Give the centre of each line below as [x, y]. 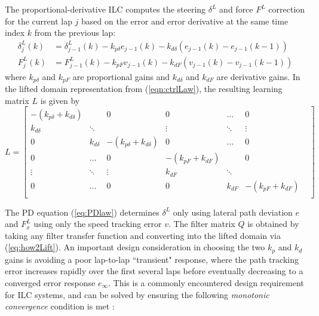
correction [287, 9]
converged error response [50, 283]
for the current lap [39, 21]
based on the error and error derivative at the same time [185, 21]
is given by [60, 100]
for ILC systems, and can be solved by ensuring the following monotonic [137, 294]
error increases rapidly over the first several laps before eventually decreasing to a [154, 271]
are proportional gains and [121, 76]
